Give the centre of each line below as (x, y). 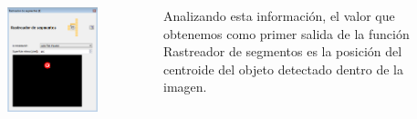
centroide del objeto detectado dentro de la (283, 69)
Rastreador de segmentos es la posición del (282, 51)
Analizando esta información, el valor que (279, 15)
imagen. (185, 87)
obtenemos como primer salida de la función (286, 33)
